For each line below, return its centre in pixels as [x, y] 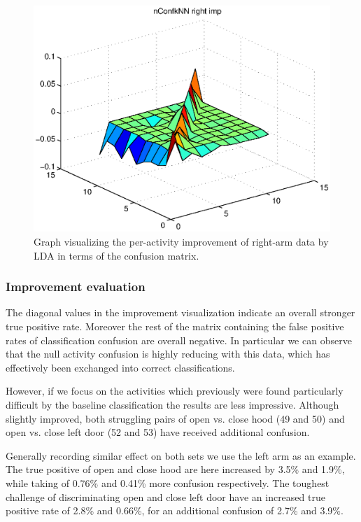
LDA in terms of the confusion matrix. [116, 255]
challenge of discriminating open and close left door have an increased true [165, 496]
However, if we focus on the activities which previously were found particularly [175, 391]
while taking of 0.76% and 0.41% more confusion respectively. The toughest [168, 482]
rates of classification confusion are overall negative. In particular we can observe [179, 340]
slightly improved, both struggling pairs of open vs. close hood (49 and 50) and [175, 418]
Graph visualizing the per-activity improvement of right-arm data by [181, 241]
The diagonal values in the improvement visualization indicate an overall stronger [180, 312]
